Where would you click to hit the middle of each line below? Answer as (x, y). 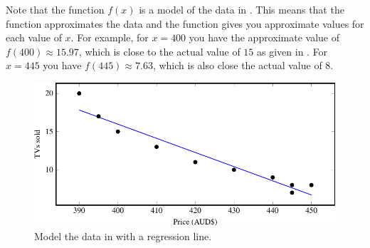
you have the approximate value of (264, 37)
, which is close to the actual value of (159, 51)
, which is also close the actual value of (237, 65)
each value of (34, 37)
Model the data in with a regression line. (123, 236)
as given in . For (292, 51)
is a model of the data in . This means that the (242, 9)
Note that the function (55, 9)
